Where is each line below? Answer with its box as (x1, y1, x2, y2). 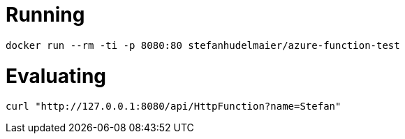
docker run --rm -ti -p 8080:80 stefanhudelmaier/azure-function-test (6, 39, 400, 51)
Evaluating (6, 64, 107, 88)
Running (6, 3, 85, 27)
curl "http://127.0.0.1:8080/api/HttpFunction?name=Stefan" (6, 101, 341, 112)
